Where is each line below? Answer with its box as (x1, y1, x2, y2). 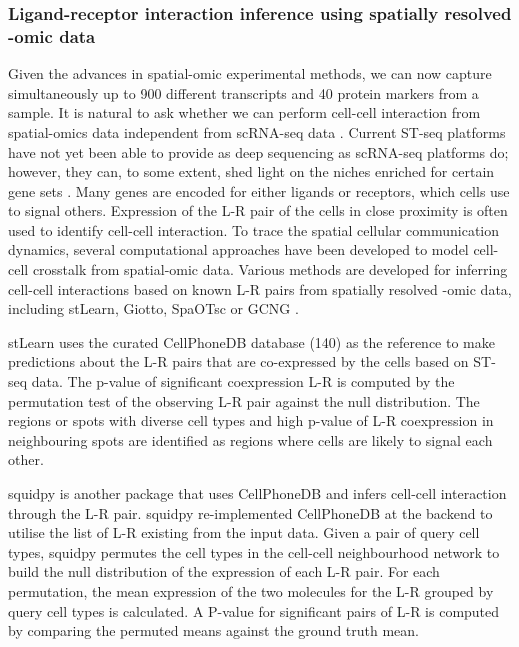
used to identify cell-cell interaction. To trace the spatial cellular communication (8, 219, 500, 240)
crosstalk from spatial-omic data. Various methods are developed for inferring (32, 259, 508, 280)
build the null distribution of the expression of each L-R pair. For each (8, 561, 440, 582)
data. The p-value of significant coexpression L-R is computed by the (31, 371, 455, 392)
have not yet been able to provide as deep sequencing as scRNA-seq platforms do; (8, 141, 509, 162)
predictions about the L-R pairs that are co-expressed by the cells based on (8, 351, 469, 372)
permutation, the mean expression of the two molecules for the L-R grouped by (8, 580, 494, 601)
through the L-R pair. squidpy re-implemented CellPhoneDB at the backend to (8, 502, 493, 523)
